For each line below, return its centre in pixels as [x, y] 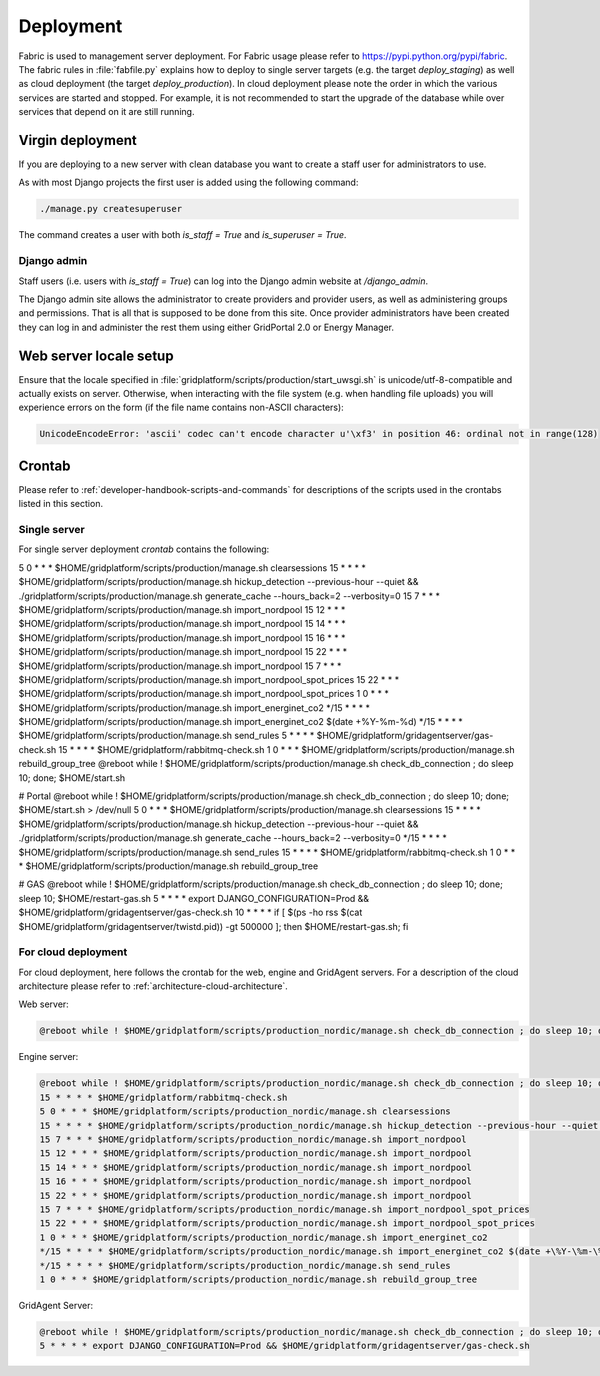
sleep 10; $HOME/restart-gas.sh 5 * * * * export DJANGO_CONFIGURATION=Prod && [194, 898]
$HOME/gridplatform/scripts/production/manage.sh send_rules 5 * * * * [166, 736]
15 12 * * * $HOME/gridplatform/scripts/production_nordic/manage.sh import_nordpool [255, 1153]
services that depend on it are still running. [106, 112]
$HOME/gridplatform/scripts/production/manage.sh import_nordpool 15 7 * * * [180, 666]
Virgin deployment [77, 140]
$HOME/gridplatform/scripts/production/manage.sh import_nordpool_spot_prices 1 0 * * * [203, 694]
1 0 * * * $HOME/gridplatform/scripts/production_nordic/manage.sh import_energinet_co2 [264, 1237]
